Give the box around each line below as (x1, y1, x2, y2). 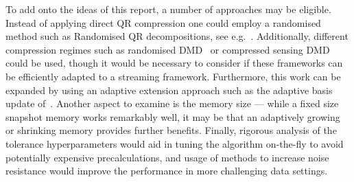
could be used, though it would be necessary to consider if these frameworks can (5, 56, 343, 70)
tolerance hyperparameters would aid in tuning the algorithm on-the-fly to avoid (5, 136, 344, 150)
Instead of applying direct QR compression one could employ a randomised (5, 15, 321, 30)
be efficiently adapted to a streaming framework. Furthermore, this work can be (5, 69, 341, 83)
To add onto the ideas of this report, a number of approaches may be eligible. (5, 2, 331, 16)
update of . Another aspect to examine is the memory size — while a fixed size (5, 96, 339, 111)
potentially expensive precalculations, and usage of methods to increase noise (5, 150, 329, 164)
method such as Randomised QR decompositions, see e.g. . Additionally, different (5, 29, 349, 43)
